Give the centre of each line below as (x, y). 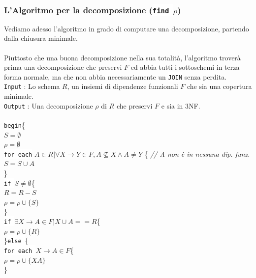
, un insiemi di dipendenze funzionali (123, 86)
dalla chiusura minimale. (41, 38)
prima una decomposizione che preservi (63, 67)
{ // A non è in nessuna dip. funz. (197, 153)
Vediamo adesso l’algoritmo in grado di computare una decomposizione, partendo (127, 28)
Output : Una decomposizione (48, 105)
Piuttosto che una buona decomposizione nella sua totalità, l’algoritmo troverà (122, 57)
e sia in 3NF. (181, 105)
